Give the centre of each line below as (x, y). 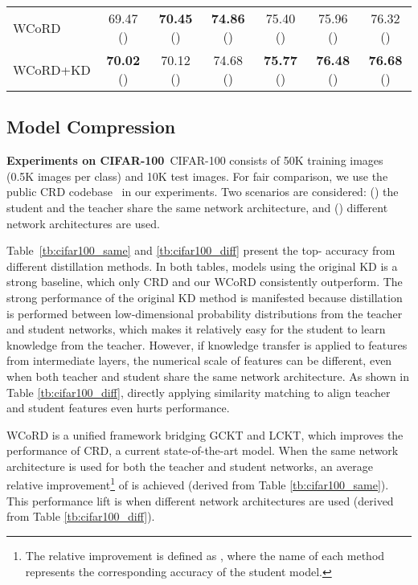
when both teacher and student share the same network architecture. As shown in (208, 376)
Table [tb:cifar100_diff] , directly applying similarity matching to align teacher (199, 392)
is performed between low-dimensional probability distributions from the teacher (205, 313)
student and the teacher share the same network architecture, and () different (197, 207)
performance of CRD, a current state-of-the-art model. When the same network (203, 450)
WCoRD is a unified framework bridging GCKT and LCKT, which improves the (205, 434)
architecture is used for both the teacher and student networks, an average (190, 466)
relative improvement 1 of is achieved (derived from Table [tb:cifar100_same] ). (198, 484)
